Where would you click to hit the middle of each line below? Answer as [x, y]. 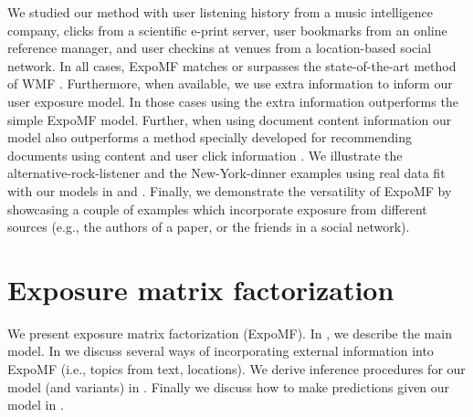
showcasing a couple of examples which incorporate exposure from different [217, 208]
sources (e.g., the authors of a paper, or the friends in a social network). [209, 227]
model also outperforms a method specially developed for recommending [210, 137]
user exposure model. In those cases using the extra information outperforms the [233, 101]
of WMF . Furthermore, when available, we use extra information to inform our [230, 83]
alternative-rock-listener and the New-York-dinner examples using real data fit [226, 173]
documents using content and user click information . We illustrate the [205, 155]
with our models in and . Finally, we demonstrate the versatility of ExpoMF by [230, 190]
